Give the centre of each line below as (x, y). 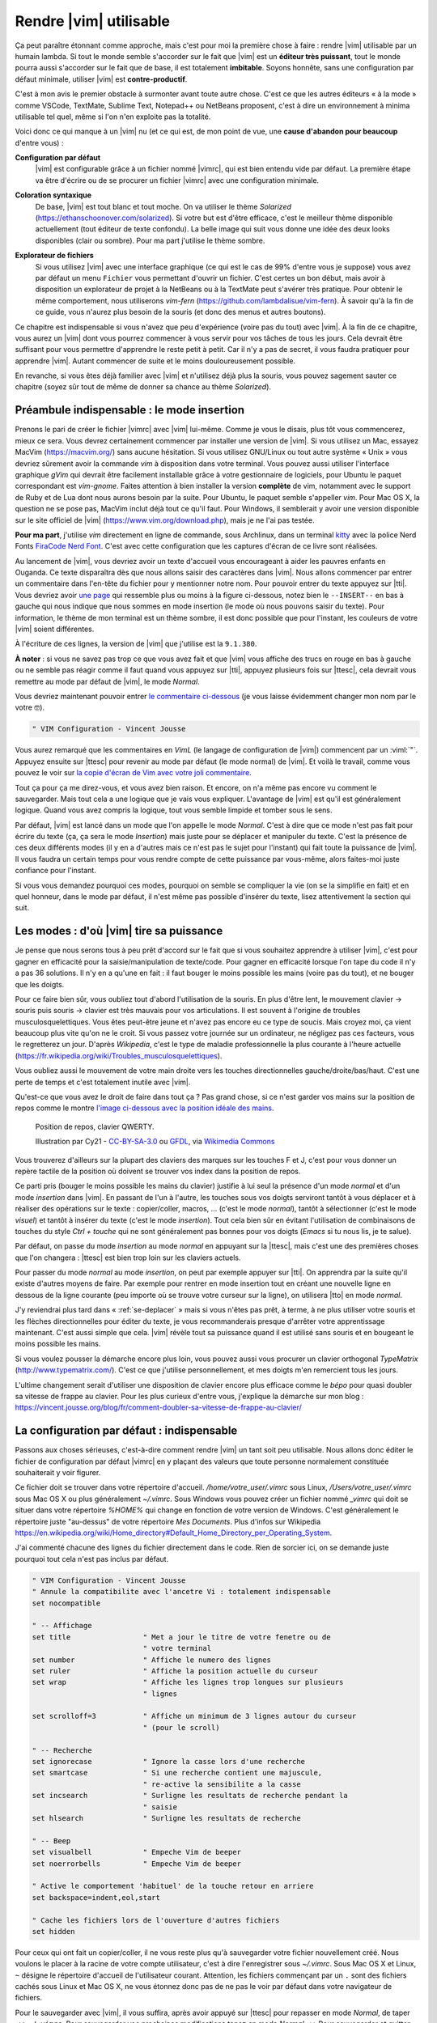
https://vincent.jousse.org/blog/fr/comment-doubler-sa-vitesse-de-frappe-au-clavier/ (159, 1407)
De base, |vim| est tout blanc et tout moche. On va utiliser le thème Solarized (163, 206)
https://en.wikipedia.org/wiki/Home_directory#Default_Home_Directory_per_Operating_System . (174, 1533)
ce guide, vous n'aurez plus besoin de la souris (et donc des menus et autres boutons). (180, 312)
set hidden (53, 1931)
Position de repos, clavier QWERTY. (95, 1126)
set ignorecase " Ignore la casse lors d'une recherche (169, 1762)
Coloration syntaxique (53, 195)
